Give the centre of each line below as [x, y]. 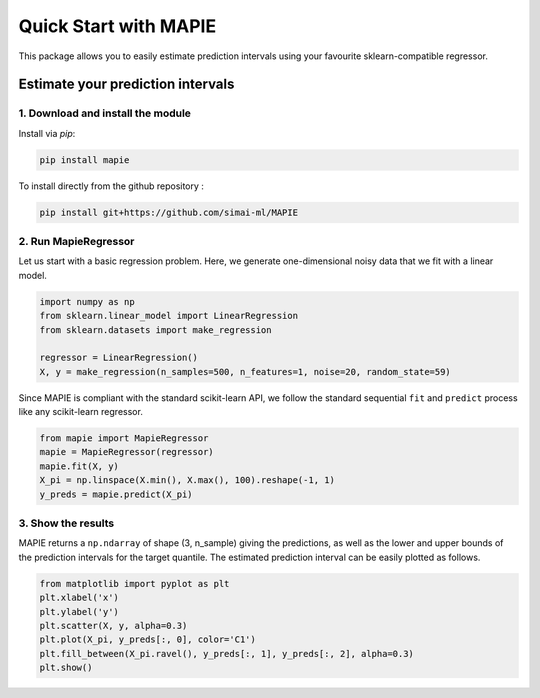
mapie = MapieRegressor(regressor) [126, 452]
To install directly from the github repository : [111, 186]
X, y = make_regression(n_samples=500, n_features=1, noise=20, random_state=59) [245, 371]
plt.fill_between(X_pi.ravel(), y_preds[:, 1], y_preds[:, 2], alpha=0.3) [227, 653]
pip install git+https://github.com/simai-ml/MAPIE [169, 212]
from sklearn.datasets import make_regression [155, 329]
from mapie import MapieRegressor [124, 438]
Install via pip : [47, 133]
